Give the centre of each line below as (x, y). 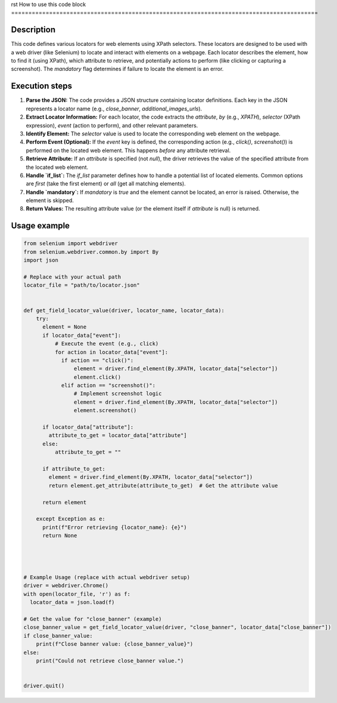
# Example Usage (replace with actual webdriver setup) (107, 577)
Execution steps (42, 86)
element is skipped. (50, 200)
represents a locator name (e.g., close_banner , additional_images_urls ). (114, 109)
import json (41, 260)
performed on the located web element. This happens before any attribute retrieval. (128, 150)
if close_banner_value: (58, 636)
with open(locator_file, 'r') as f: (77, 594)
